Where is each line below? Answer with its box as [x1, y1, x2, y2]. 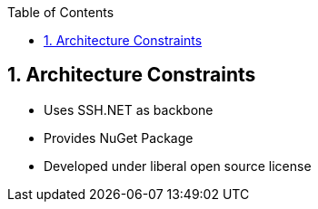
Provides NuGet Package [44, 129, 194, 146]
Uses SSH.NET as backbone [44, 101, 214, 118]
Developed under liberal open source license [44, 157, 312, 174]
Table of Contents [7, 5, 114, 20]
